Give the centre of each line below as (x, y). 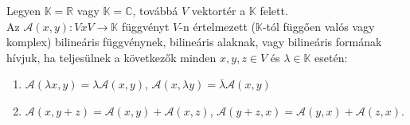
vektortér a (219, 10)
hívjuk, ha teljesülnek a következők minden (111, 57)
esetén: (331, 57)
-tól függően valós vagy (318, 26)
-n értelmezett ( (217, 26)
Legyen (23, 10)
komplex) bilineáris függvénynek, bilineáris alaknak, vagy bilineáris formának (194, 42)
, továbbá (155, 10)
